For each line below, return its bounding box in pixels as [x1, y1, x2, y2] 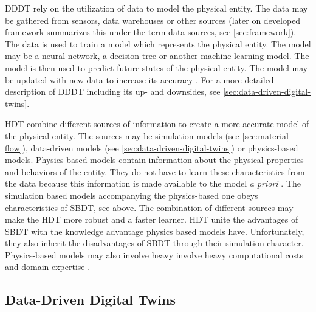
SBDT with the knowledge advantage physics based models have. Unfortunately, [5, 224, 304, 237]
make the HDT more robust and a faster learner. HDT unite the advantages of [5, 213, 298, 226]
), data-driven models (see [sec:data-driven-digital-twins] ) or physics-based [22, 141, 298, 154]
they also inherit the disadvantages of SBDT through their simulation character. [5, 237, 304, 249]
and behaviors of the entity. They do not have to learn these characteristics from [5, 165, 305, 178]
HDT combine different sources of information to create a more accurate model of [5, 117, 309, 130]
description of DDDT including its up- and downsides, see [5, 85, 221, 98]
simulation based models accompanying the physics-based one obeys [5, 189, 258, 201]
